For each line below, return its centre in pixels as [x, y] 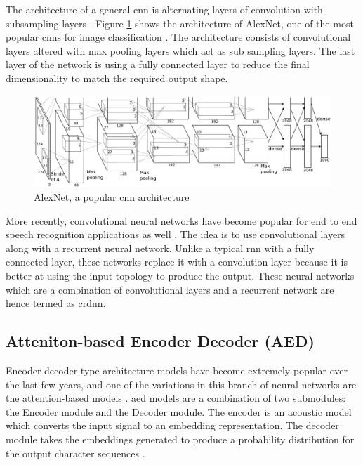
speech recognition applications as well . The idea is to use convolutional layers [176, 234]
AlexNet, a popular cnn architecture [112, 197]
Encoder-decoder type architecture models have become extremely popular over [177, 370]
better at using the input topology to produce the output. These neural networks [180, 275]
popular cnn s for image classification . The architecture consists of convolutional [178, 37]
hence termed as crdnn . [56, 303]
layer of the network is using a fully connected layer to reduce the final [158, 64]
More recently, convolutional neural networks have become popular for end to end [181, 220]
